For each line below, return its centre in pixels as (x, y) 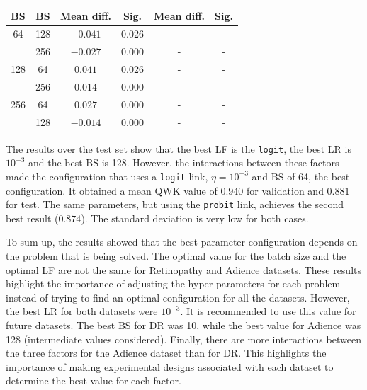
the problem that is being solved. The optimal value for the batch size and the (176, 256)
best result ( (32, 218)
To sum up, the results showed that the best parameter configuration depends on (182, 242)
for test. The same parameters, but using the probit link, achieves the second (175, 204)
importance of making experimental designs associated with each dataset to (170, 366)
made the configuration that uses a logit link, (107, 176)
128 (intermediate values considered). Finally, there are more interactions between (183, 339)
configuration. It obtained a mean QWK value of (112, 190)
